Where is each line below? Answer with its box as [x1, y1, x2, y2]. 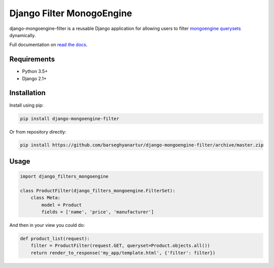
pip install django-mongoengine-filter [20, 116, 119, 121]
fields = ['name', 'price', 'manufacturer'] [41, 209, 154, 215]
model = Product [41, 202, 82, 208]
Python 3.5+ [22, 69, 48, 75]
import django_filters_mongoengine [20, 174, 109, 180]
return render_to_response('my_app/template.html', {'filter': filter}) [30, 250, 216, 256]
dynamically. [9, 32, 36, 38]
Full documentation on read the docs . [9, 42, 88, 48]
